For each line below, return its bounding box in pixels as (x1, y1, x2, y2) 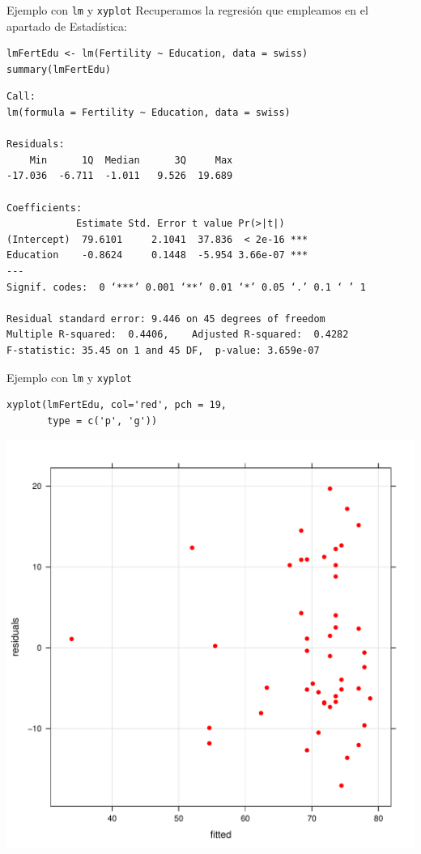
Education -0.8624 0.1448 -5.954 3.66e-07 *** (6, 249, 308, 261)
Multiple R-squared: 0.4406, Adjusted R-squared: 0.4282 (6, 329, 349, 341)
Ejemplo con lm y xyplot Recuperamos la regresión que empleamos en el (6, 2, 368, 18)
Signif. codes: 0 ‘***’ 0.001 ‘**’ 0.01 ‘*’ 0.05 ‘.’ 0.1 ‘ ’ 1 (6, 281, 366, 293)
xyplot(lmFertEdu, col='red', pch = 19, (6, 399, 228, 411)
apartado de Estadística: (6, 17, 127, 34)
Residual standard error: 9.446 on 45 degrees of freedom (6, 312, 325, 325)
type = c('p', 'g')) (47, 414, 158, 427)
